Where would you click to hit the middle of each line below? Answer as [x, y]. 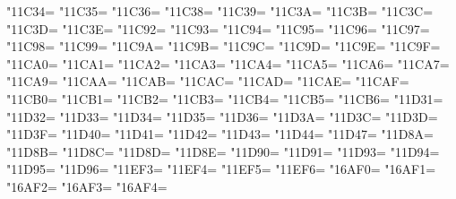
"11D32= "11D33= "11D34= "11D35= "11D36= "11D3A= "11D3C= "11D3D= [222, 116]
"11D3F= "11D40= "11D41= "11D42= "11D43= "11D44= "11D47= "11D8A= [220, 134]
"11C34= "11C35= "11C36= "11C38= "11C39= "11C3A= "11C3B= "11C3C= [220, 11]
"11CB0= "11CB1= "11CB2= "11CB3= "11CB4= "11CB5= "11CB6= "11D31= [225, 98]
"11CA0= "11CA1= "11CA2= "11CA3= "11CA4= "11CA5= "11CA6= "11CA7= [228, 63]
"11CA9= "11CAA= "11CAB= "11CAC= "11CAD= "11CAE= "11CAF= [208, 81]
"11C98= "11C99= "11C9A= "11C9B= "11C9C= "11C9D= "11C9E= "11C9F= [224, 46]
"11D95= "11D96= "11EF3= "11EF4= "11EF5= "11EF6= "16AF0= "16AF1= [221, 169]
